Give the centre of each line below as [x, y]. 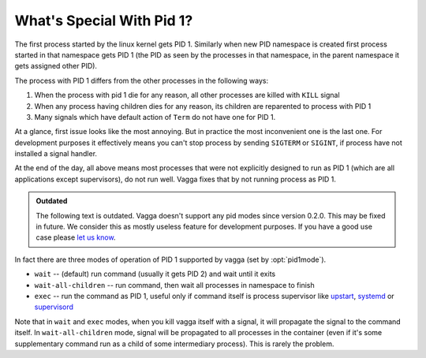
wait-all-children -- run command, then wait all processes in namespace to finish [174, 285]
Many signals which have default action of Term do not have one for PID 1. [155, 117]
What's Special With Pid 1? [104, 21]
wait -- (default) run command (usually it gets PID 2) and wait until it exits [155, 274]
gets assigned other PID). [56, 66]
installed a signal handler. [56, 154]
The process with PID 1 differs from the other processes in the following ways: [141, 80]
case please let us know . [76, 237]
